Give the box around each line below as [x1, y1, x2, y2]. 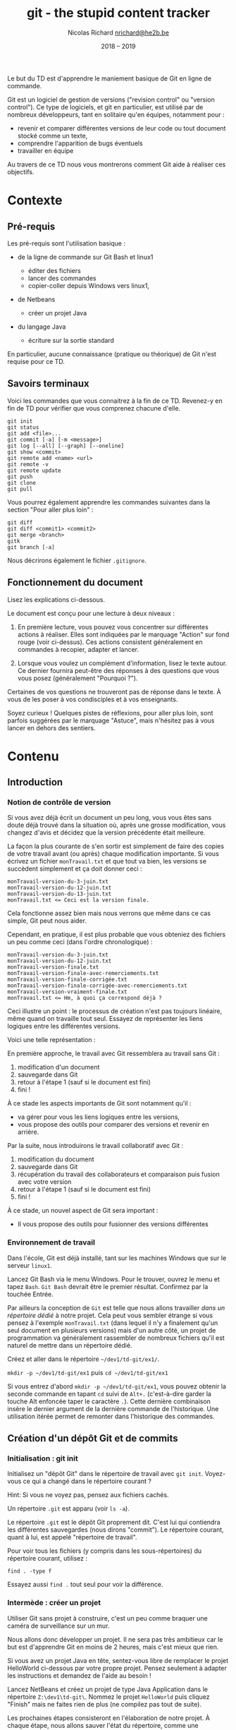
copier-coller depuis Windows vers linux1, [27, 281, 150, 290]
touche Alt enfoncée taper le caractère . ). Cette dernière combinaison [7, 1397, 211, 1405]
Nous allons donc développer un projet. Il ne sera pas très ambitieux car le [7, 1635, 223, 1643]
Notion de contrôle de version [7, 797, 111, 807]
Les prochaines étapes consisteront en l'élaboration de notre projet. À [7, 1713, 210, 1722]
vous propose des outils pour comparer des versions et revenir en [17, 1120, 209, 1129]
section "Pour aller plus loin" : [7, 505, 94, 514]
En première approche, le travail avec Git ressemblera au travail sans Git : [7, 1049, 221, 1058]
